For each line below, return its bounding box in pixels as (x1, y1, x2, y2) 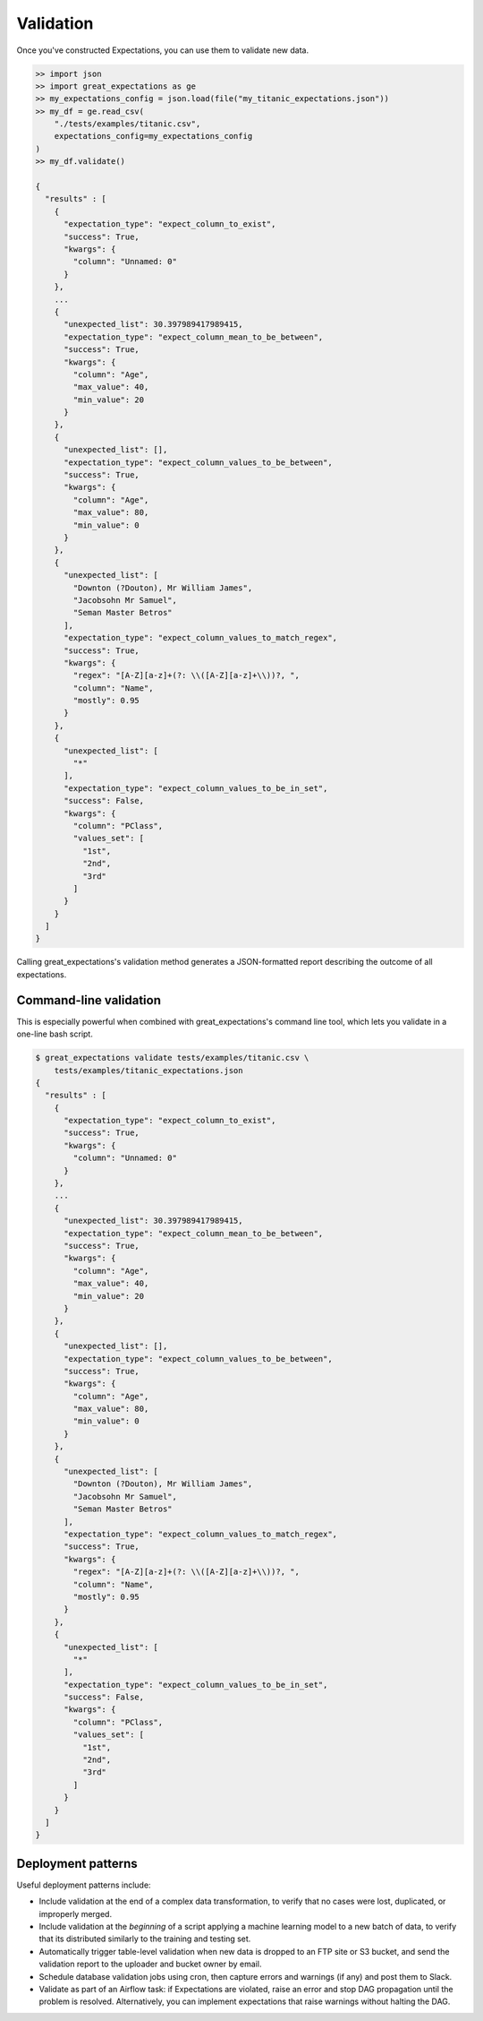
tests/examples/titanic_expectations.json (54, 1065, 243, 1075)
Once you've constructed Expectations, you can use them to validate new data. (16, 45, 309, 56)
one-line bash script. (16, 1028, 93, 1039)
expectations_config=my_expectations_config (54, 131, 253, 142)
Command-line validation (16, 993, 161, 1008)
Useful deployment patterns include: (16, 1879, 151, 1890)
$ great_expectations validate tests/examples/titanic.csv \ (35, 1053, 309, 1063)
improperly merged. (38, 1908, 112, 1919)
